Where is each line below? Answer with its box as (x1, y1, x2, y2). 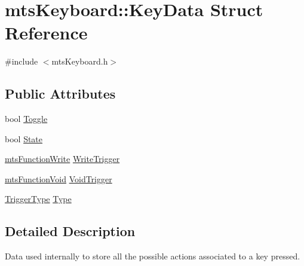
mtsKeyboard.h (51, 55, 108, 68)
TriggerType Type (5, 192, 72, 205)
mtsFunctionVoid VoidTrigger (5, 172, 112, 185)
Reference (5, 20, 88, 45)
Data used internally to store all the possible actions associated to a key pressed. (5, 250, 300, 262)
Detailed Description (5, 222, 136, 240)
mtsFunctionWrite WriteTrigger (5, 152, 120, 165)
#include (5, 55, 38, 68)
